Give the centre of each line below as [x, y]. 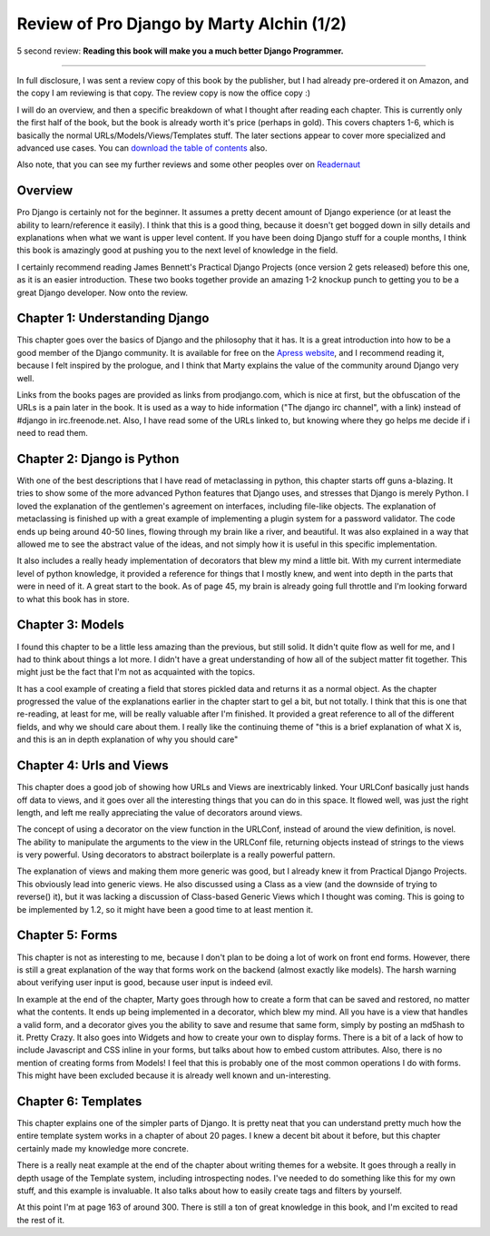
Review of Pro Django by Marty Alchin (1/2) [181, 24]
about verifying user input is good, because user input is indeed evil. [145, 983]
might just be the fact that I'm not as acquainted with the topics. [136, 672]
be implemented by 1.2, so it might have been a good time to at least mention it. [165, 909]
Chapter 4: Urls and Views [93, 766]
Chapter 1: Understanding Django [113, 318]
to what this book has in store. [73, 598]
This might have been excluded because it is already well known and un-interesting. [174, 1075]
